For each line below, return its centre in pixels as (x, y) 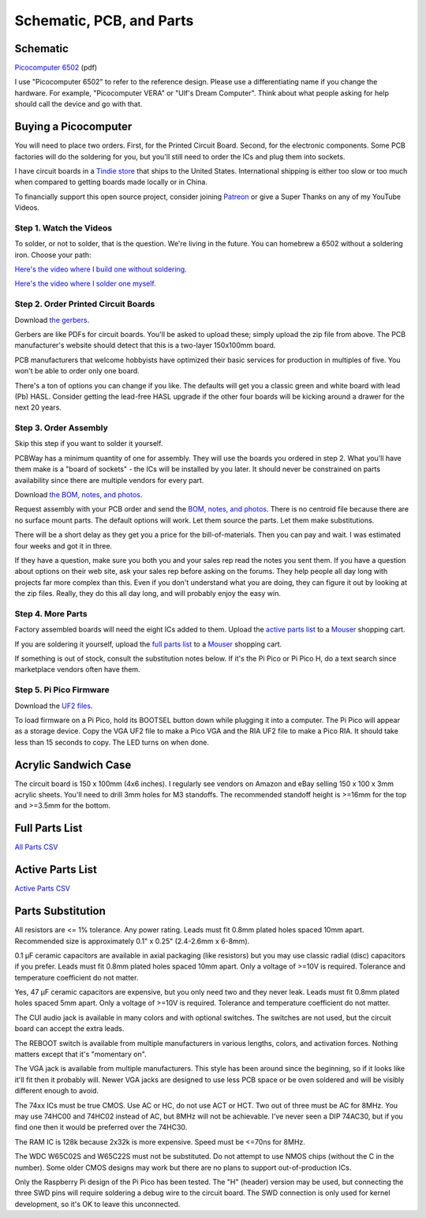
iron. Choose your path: (53, 255)
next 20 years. (38, 407)
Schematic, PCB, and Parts (104, 21)
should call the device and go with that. (78, 104)
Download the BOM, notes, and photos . (78, 494)
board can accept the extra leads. (69, 1029)
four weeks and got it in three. (64, 545)
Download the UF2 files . (54, 706)
